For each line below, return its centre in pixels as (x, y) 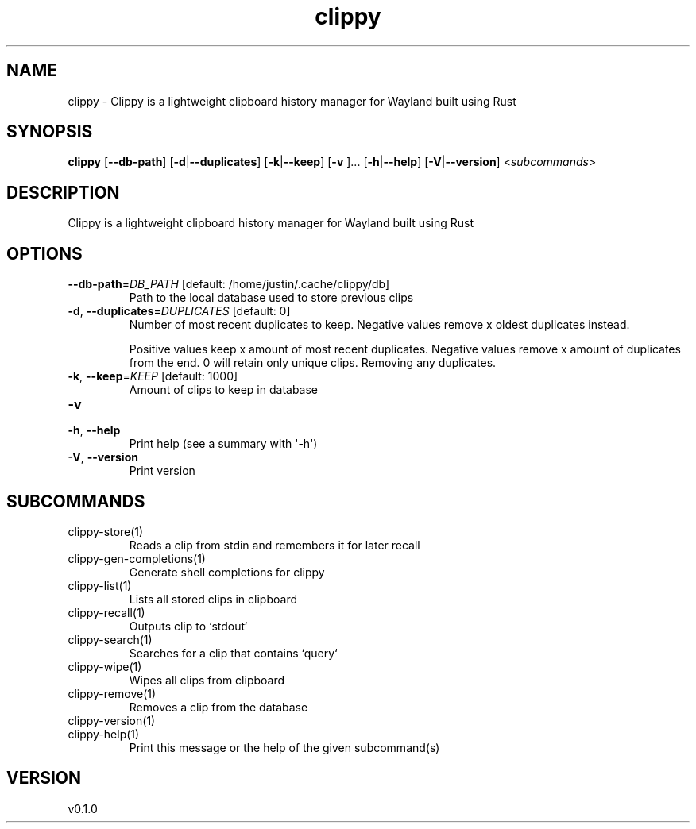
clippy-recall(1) (106, 612)
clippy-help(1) (104, 734)
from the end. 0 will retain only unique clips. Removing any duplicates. (313, 363)
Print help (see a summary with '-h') (223, 444)
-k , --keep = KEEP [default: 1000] (153, 376)
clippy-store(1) (106, 531)
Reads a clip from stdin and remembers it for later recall (275, 545)
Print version (162, 471)
